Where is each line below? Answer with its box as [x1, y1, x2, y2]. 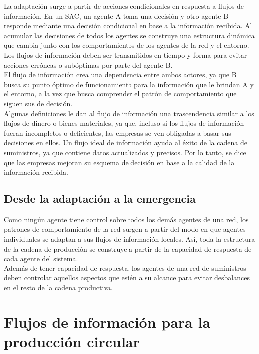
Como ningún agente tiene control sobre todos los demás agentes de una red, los [4, 214, 249, 224]
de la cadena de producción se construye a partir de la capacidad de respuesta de [4, 243, 252, 254]
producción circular [4, 331, 140, 352]
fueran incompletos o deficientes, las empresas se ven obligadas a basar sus [4, 127, 231, 138]
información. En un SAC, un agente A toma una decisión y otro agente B [4, 10, 229, 21]
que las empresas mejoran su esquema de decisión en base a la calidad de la [4, 157, 235, 167]
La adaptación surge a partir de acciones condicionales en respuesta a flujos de [4, 1, 244, 11]
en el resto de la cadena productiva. [4, 282, 113, 293]
